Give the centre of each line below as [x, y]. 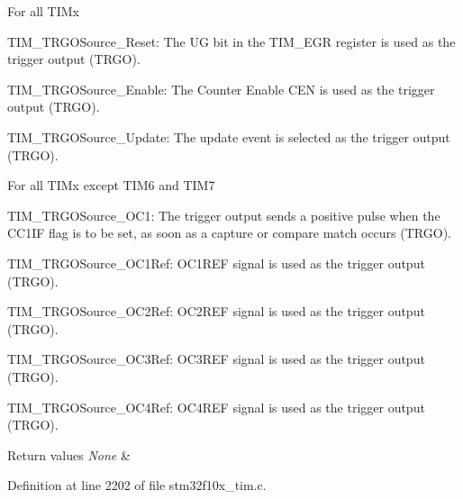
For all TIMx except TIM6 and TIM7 [111, 185]
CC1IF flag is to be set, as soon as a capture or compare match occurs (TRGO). [229, 233]
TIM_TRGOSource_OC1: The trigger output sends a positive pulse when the [224, 215]
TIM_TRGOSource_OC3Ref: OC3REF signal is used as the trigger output [216, 359]
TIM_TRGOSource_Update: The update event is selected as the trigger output [229, 136]
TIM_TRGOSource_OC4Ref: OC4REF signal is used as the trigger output [216, 407]
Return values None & [69, 454]
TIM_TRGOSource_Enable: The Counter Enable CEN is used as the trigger [221, 89]
